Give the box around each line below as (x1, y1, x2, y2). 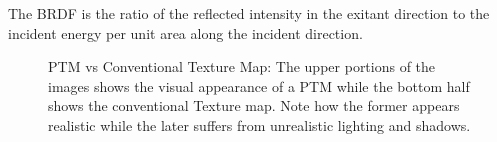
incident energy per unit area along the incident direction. (8, 22, 363, 43)
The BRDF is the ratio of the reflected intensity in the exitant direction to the (8, 3, 490, 23)
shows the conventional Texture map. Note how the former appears (48, 95, 460, 116)
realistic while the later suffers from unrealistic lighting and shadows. (48, 114, 471, 135)
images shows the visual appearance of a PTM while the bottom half (48, 75, 470, 96)
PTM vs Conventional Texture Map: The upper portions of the (48, 56, 436, 77)
